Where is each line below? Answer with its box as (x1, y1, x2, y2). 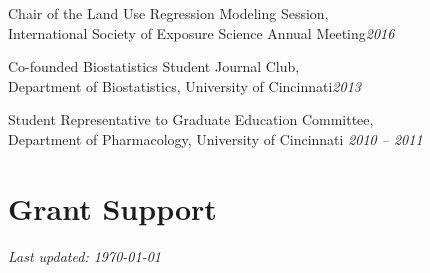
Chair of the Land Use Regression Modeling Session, (8, 3, 329, 23)
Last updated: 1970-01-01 (8, 245, 161, 266)
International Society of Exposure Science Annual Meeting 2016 (8, 22, 395, 43)
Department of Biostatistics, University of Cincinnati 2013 (8, 75, 361, 96)
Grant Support (8, 187, 217, 228)
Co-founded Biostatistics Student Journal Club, (8, 56, 300, 77)
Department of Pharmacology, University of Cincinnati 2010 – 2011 (8, 128, 423, 149)
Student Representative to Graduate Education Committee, (8, 109, 374, 130)
